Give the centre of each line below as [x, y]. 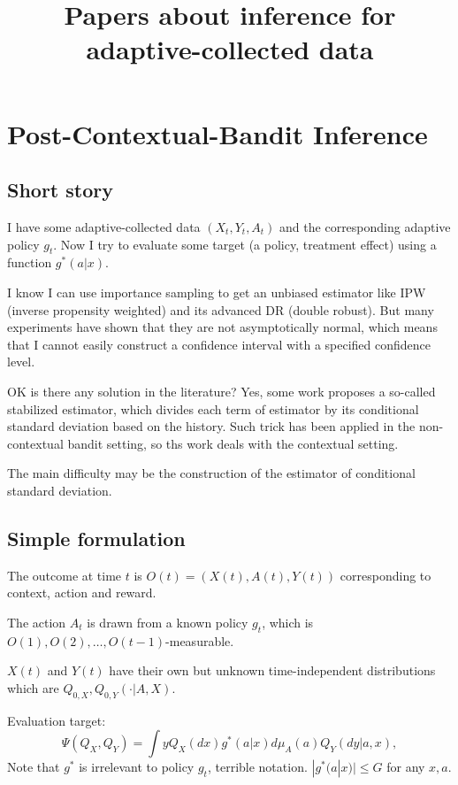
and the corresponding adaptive [365, 226]
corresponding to [385, 575]
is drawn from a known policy [168, 622]
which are [33, 687]
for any [406, 767]
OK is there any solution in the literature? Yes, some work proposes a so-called [221, 391]
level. [21, 362]
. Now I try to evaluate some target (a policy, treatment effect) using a [245, 244]
